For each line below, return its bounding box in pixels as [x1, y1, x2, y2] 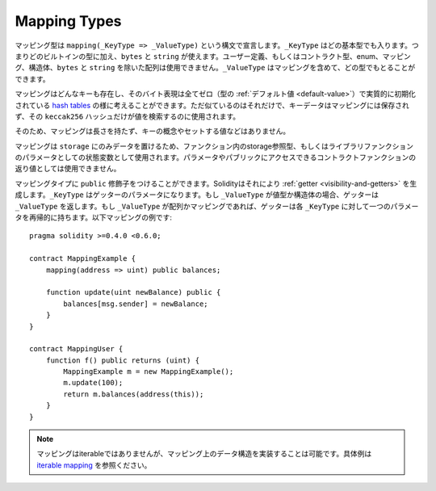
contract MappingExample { [29, 254, 136, 263]
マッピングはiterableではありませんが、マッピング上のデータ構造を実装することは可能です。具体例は [36, 449, 372, 459]
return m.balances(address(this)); [63, 389, 204, 399]
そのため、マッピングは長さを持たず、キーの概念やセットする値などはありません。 [15, 126, 291, 136]
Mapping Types [15, 12, 122, 30]
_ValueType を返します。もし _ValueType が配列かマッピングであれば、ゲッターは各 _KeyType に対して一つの [15, 201, 391, 211]
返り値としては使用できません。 [15, 164, 121, 174]
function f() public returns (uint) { [45, 355, 200, 365]
